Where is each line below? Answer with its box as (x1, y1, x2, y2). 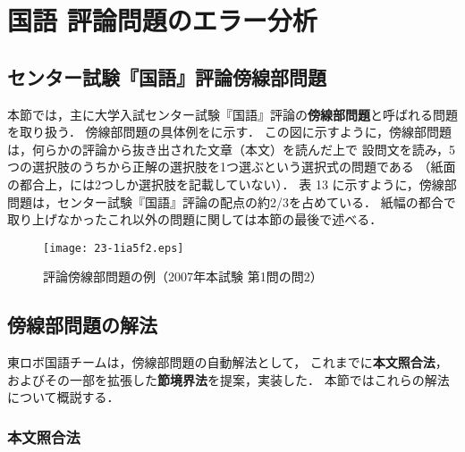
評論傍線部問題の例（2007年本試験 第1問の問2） (43, 267, 323, 286)
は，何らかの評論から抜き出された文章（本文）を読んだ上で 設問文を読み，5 (7, 139, 456, 158)
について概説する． (7, 388, 120, 406)
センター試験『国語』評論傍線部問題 (7, 63, 326, 90)
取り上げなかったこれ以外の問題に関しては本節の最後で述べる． (7, 210, 383, 229)
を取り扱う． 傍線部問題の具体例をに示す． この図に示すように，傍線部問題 (7, 122, 452, 141)
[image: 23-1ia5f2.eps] (43, 241, 184, 255)
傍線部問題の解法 (7, 311, 157, 339)
